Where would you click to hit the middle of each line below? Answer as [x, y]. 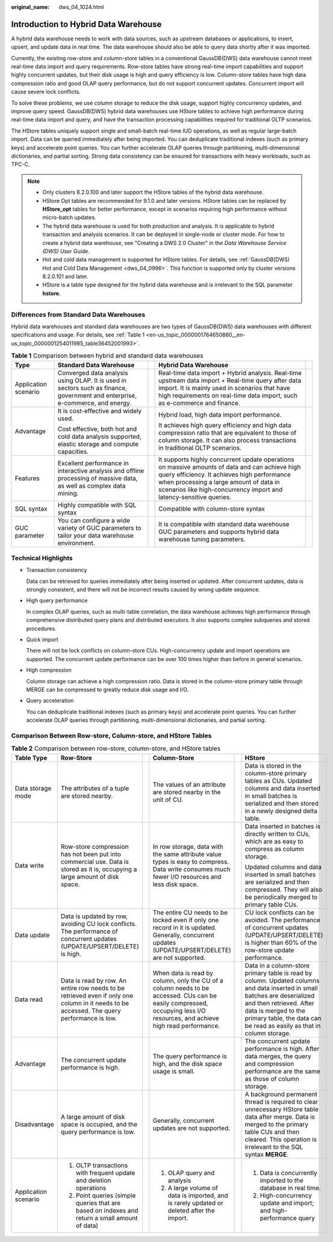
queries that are [98, 1203]
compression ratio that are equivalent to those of [228, 432]
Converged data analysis [93, 373]
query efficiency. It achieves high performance [225, 474]
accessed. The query [91, 1010]
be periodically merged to [281, 897]
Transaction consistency [57, 570]
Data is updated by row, [94, 916]
